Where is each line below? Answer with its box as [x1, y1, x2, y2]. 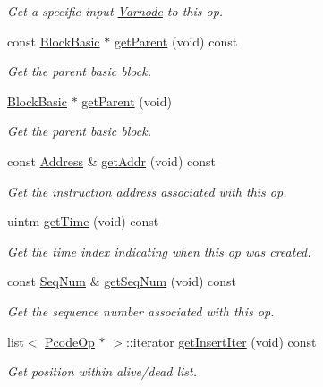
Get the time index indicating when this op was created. [7, 241, 311, 260]
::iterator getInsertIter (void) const [125, 332, 317, 350]
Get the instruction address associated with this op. [7, 181, 287, 200]
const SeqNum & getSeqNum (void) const [7, 272, 237, 290]
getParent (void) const [114, 31, 238, 50]
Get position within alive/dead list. [7, 362, 197, 381]
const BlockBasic [7, 31, 100, 50]
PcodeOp [45, 332, 95, 350]
